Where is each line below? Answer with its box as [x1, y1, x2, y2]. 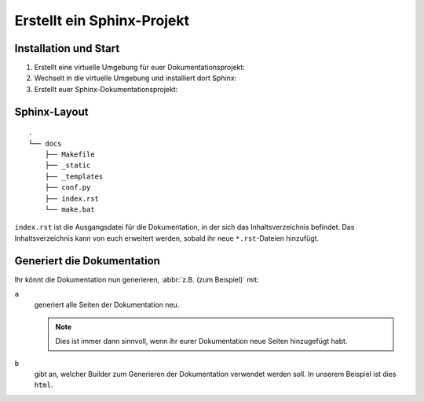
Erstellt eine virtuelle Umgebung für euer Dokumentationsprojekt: [34, 63, 245, 72]
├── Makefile [44, 150, 95, 159]
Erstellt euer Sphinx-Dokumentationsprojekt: [34, 84, 178, 94]
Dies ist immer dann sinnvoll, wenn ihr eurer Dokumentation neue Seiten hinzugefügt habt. [55, 337, 348, 346]
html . [34, 380, 53, 389]
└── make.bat [44, 205, 95, 214]
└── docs [28, 138, 62, 148]
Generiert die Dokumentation [14, 254, 161, 267]
